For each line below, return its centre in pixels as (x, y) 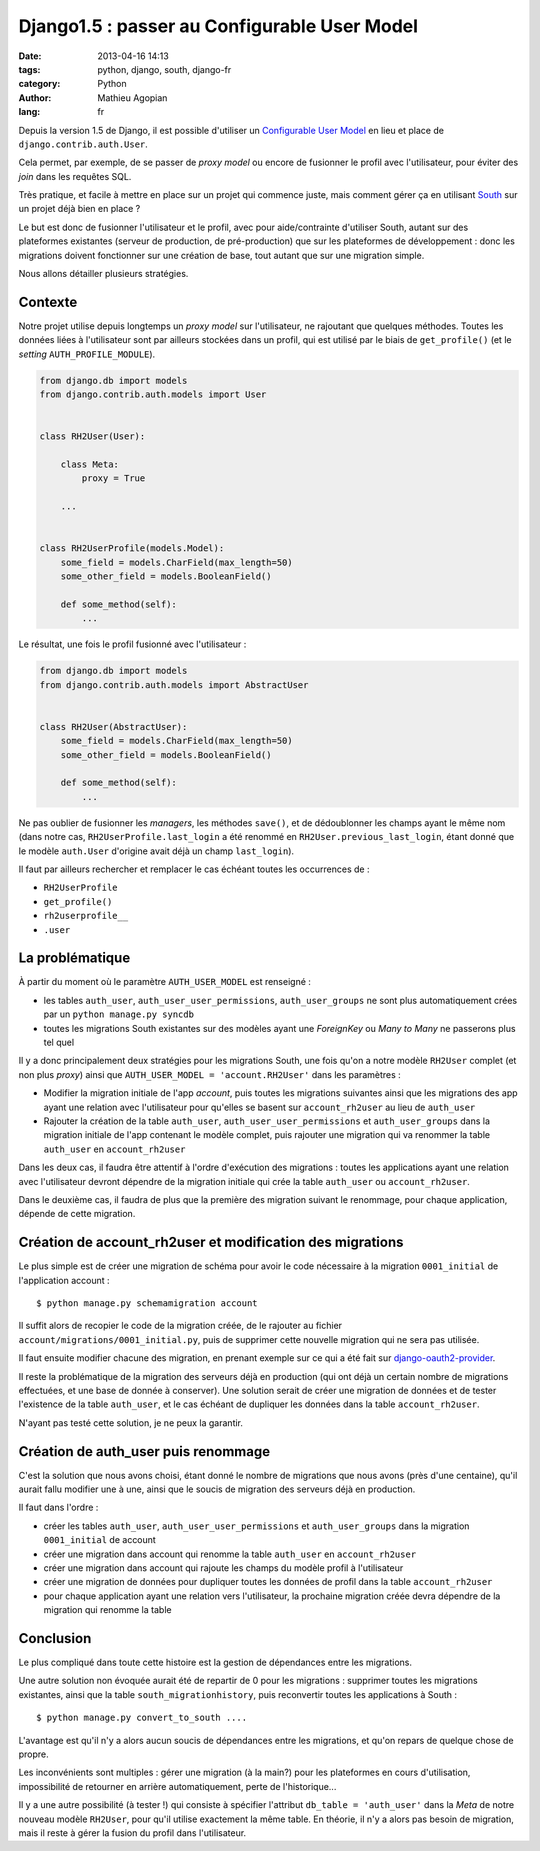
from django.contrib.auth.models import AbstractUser (174, 684)
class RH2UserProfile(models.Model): (132, 548)
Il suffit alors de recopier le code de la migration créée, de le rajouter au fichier (180, 1326)
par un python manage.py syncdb (119, 1014)
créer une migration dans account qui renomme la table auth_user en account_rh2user (230, 1554)
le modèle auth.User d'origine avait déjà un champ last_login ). (156, 851)
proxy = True (113, 478)
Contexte (48, 301)
